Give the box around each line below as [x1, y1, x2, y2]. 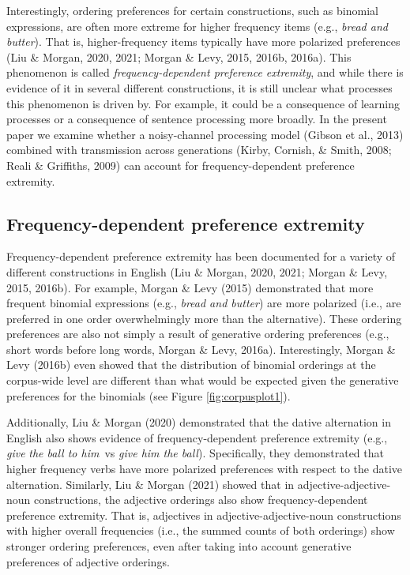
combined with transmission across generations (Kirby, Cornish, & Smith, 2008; [6, 141, 392, 158]
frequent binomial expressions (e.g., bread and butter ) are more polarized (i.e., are [6, 295, 401, 311]
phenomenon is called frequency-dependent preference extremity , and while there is [6, 64, 404, 81]
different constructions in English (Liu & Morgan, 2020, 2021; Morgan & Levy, [6, 263, 388, 280]
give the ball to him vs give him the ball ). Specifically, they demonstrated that [6, 445, 384, 461]
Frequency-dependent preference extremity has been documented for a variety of [6, 248, 396, 265]
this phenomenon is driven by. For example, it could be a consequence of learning [6, 95, 400, 111]
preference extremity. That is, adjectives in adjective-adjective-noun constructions [6, 506, 401, 523]
